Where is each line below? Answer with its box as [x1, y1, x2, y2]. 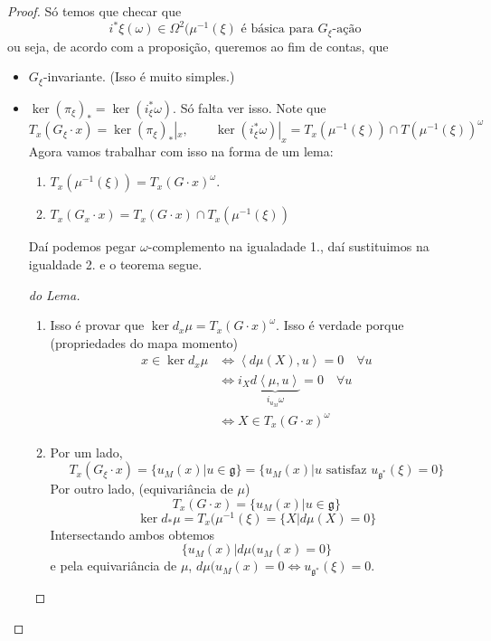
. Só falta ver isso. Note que [173, 98, 326, 117]
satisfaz [326, 464, 367, 477]
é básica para [241, 23, 314, 36]
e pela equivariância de [50, 556, 177, 575]
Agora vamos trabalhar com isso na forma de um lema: [28, 141, 334, 160]
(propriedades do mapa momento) [50, 333, 239, 352]
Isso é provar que [50, 316, 145, 335]
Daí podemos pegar [28, 237, 137, 256]
